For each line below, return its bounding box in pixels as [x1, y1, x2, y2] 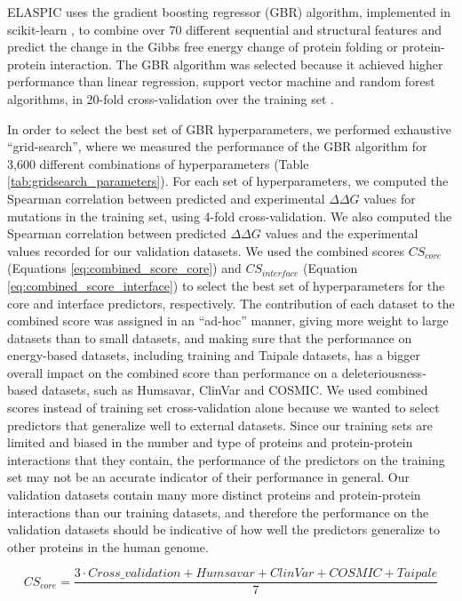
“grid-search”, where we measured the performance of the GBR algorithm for [7, 137, 427, 156]
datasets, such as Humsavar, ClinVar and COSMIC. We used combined [41, 381, 428, 399]
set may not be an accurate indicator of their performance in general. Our [7, 468, 410, 486]
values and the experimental [265, 224, 418, 243]
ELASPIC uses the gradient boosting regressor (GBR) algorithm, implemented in [7, 3, 451, 20]
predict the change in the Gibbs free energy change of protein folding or [7, 37, 398, 56]
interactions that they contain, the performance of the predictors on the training [7, 450, 445, 469]
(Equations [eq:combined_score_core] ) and [7, 259, 242, 277]
